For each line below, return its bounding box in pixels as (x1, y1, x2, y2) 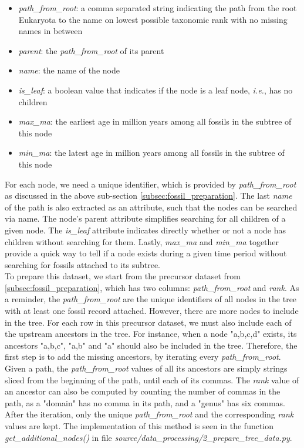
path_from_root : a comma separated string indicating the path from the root (18, 2, 297, 14)
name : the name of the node (18, 64, 120, 76)
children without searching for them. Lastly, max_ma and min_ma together (5, 235, 279, 248)
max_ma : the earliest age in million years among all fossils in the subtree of (18, 115, 292, 128)
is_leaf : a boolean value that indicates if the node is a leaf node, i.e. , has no (18, 83, 293, 96)
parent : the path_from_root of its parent (18, 44, 164, 56)
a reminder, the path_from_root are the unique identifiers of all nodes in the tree (5, 293, 297, 305)
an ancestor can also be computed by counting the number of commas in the (5, 385, 281, 397)
